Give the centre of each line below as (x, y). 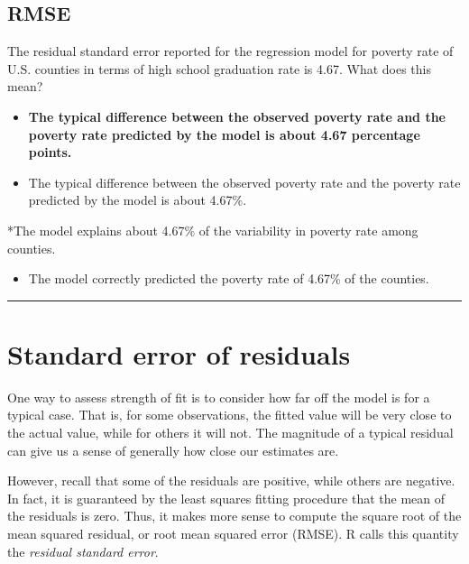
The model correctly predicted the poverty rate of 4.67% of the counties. (229, 278)
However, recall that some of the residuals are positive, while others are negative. (231, 481)
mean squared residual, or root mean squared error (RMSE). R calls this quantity (233, 534)
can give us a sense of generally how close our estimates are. (173, 450)
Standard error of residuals (179, 353)
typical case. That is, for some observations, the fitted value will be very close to (230, 415)
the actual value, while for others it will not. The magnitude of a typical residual (230, 433)
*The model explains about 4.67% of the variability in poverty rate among (213, 230)
